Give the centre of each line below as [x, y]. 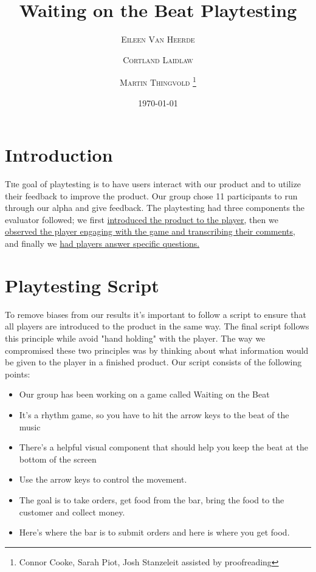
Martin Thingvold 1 [158, 81]
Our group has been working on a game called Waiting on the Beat [144, 394]
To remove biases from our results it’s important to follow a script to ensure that [156, 314]
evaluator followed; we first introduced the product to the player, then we [142, 219]
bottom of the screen [58, 459]
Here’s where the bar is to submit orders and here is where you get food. [154, 532]
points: [18, 374]
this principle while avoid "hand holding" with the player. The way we [135, 338]
